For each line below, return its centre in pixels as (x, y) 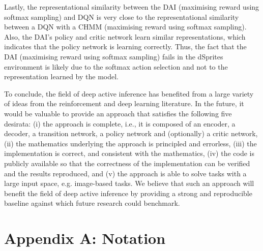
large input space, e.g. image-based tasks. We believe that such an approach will (129, 183)
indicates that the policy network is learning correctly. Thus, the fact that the (125, 46)
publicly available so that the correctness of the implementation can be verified (127, 163)
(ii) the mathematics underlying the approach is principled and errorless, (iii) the (130, 143)
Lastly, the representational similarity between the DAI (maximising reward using (132, 7)
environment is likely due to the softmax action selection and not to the (116, 66)
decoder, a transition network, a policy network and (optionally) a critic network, (131, 133)
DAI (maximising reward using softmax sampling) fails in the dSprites (114, 56)
